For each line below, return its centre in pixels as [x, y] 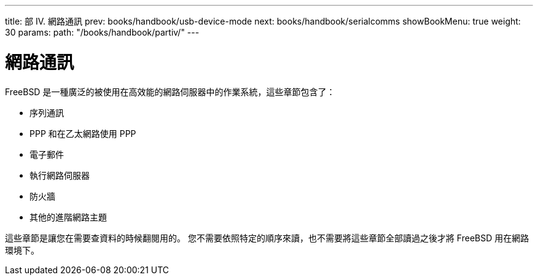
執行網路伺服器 [60, 175]
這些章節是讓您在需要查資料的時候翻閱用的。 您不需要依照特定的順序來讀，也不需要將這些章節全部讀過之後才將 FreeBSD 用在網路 [267, 238]
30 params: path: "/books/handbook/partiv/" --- [102, 32]
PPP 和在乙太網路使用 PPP [83, 133]
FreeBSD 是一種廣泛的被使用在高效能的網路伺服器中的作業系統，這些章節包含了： [170, 91]
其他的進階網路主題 [68, 217]
